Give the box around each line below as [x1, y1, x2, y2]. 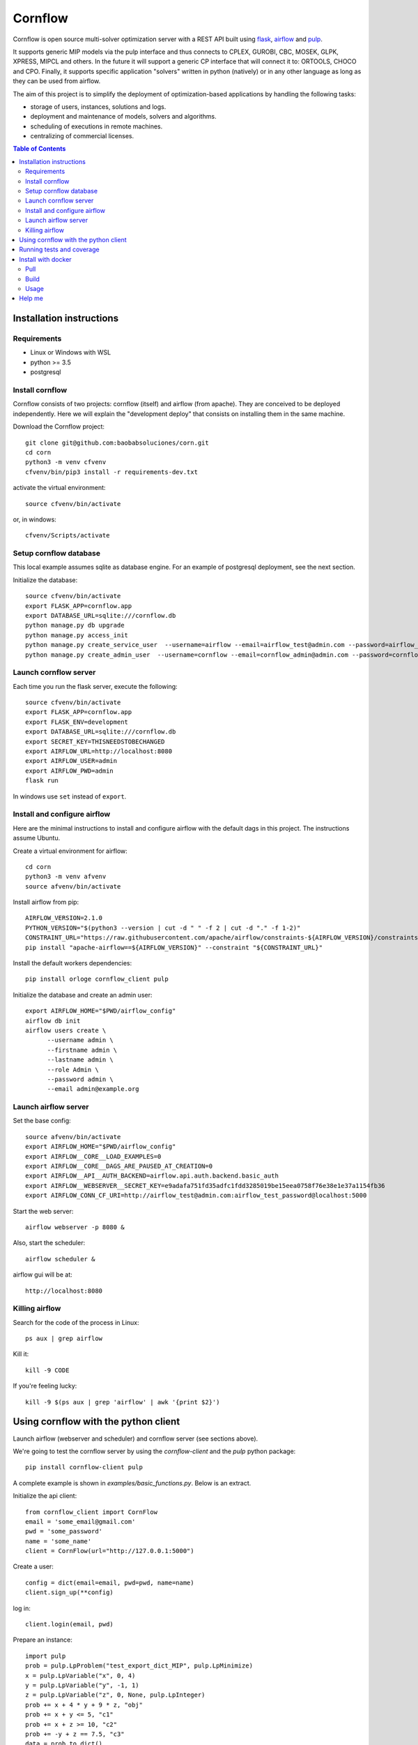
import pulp [25, 1651, 66, 1660]
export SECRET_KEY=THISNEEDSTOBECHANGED [25, 737, 165, 745]
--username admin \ [47, 1037, 114, 1044]
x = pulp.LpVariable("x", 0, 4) [25, 1672, 136, 1679]
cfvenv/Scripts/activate [25, 531, 110, 540]
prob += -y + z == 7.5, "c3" [25, 1730, 125, 1738]
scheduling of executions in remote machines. [30, 122, 163, 131]
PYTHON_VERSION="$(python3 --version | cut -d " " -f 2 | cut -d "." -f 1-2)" [25, 923, 301, 932]
